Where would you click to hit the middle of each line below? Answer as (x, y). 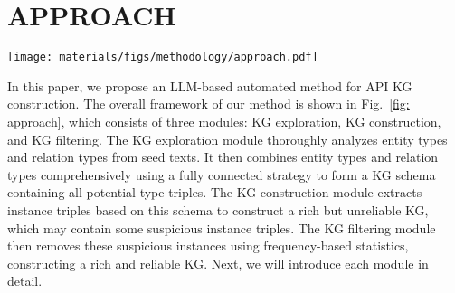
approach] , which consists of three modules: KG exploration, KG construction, (224, 121)
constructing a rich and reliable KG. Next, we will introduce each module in (218, 263)
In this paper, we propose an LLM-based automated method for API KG (210, 85)
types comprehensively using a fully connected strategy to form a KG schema (222, 174)
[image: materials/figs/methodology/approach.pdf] (163, 57)
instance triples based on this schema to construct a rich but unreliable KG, (218, 209)
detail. (25, 281)
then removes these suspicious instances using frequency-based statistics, (208, 246)
